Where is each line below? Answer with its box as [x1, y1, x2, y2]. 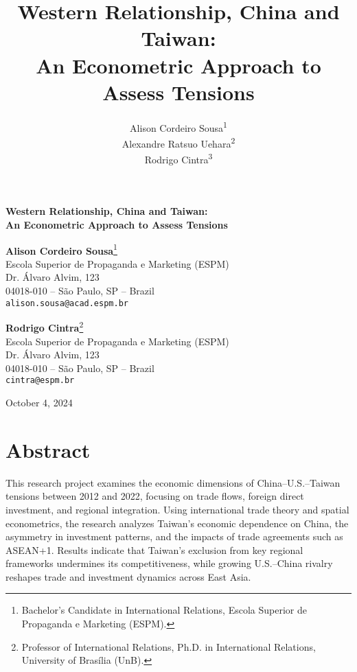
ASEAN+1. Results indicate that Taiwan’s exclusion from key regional [5, 542, 303, 557]
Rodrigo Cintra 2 [5, 318, 84, 334]
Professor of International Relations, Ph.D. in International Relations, [21, 639, 316, 653]
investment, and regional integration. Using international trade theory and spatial [5, 502, 349, 516]
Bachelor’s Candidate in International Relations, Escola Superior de [21, 603, 307, 617]
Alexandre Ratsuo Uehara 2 [122, 134, 235, 150]
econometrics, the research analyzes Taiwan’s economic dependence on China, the [5, 515, 349, 530]
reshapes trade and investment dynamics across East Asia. [5, 569, 251, 583]
